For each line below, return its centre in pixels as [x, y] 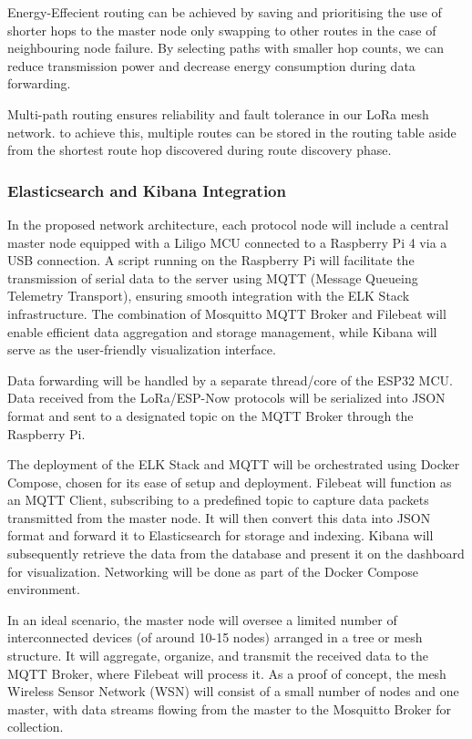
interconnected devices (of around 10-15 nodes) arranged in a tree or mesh [215, 637]
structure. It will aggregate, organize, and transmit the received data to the [218, 656]
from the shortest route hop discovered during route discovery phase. [200, 150]
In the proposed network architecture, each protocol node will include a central [228, 224]
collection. [36, 727]
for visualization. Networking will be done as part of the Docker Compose [213, 571]
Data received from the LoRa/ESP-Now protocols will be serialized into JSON [226, 398]
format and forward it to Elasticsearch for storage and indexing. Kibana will [221, 535]
